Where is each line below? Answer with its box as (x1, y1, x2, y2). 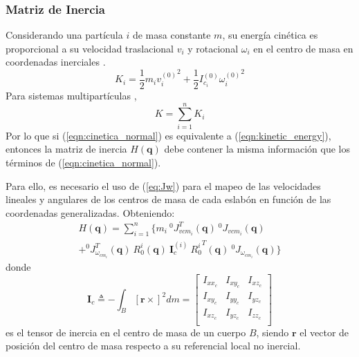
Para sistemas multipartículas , (6, 88, 137, 103)
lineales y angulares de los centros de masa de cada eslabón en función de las (6, 192, 331, 206)
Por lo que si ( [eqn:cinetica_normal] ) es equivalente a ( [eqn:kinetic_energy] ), (6, 128, 331, 142)
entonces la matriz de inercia (6, 142, 127, 156)
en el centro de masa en (253, 41, 353, 55)
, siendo (256, 325, 289, 339)
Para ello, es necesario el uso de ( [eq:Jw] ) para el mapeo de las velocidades (6, 178, 321, 193)
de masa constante (132, 28, 211, 42)
